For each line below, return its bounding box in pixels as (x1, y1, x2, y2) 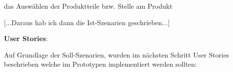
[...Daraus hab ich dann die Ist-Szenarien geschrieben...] (4, 17, 170, 27)
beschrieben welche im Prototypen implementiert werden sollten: (4, 59, 197, 69)
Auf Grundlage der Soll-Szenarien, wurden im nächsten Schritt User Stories (4, 49, 229, 59)
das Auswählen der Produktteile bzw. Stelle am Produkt (4, 1, 173, 11)
